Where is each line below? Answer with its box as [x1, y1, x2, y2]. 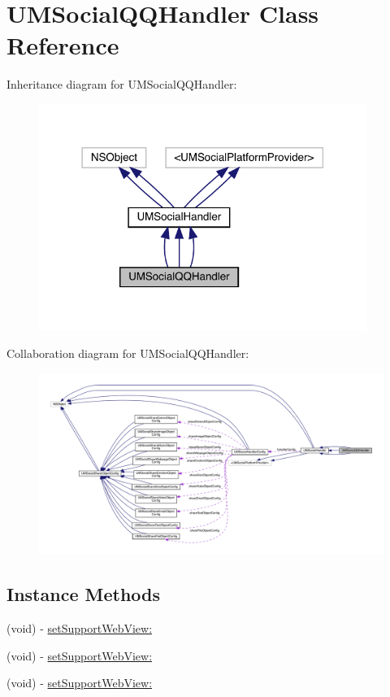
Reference [6, 28, 119, 62]
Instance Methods [6, 582, 160, 607]
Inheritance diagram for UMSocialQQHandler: [6, 76, 237, 93]
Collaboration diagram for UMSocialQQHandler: [6, 345, 249, 362]
